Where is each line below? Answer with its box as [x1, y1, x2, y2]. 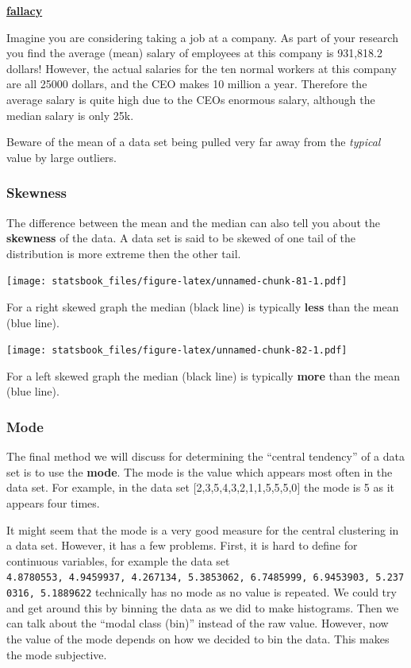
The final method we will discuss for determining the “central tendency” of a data [6, 448, 405, 465]
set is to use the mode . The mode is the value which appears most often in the [6, 463, 393, 480]
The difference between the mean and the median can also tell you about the [6, 214, 381, 230]
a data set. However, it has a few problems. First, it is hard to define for [6, 537, 358, 554]
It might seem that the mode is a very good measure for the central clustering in [6, 521, 399, 538]
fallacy [6, 2, 43, 18]
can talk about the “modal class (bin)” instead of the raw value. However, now [6, 615, 389, 631]
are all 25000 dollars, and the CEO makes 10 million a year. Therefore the [6, 75, 367, 92]
